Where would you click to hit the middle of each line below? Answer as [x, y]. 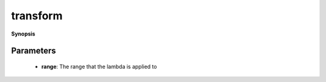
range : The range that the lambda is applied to [99, 66]
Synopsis [23, 34]
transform [37, 16]
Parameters [34, 51]
